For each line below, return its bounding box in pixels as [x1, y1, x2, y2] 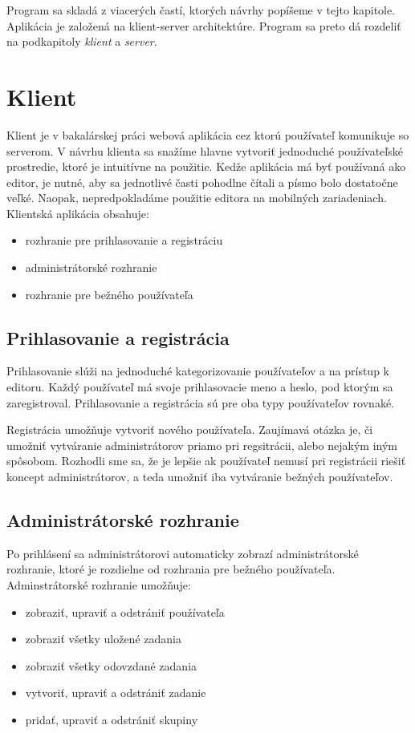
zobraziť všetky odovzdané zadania [25, 657, 197, 674]
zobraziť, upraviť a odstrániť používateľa [25, 603, 225, 620]
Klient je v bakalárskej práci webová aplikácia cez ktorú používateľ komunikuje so [6, 126, 409, 143]
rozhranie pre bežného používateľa [25, 286, 193, 302]
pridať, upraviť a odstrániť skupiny [25, 711, 198, 727]
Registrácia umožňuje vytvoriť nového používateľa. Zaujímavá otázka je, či [6, 421, 373, 438]
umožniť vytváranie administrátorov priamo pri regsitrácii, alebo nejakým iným [6, 436, 397, 453]
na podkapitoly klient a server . [6, 33, 157, 50]
